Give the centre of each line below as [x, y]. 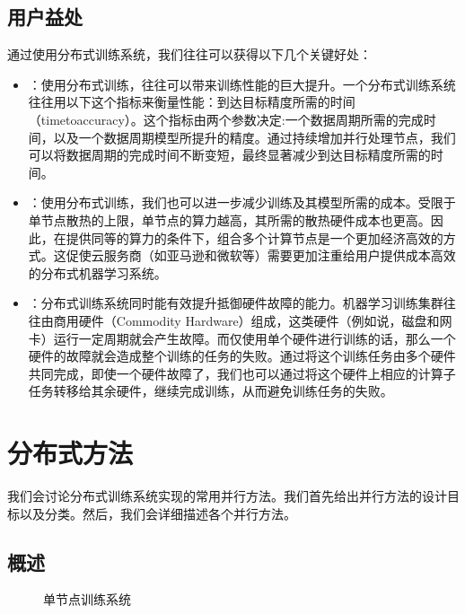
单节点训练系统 [87, 599]
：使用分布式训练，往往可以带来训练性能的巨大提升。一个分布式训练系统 [242, 84]
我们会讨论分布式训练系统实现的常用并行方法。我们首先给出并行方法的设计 [227, 496]
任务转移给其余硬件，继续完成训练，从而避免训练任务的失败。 [211, 391]
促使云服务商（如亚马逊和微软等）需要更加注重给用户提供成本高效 [261, 255]
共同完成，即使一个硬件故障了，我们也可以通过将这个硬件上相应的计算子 [242, 373]
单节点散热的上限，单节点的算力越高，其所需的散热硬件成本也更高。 [229, 219]
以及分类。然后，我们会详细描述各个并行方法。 [158, 513]
